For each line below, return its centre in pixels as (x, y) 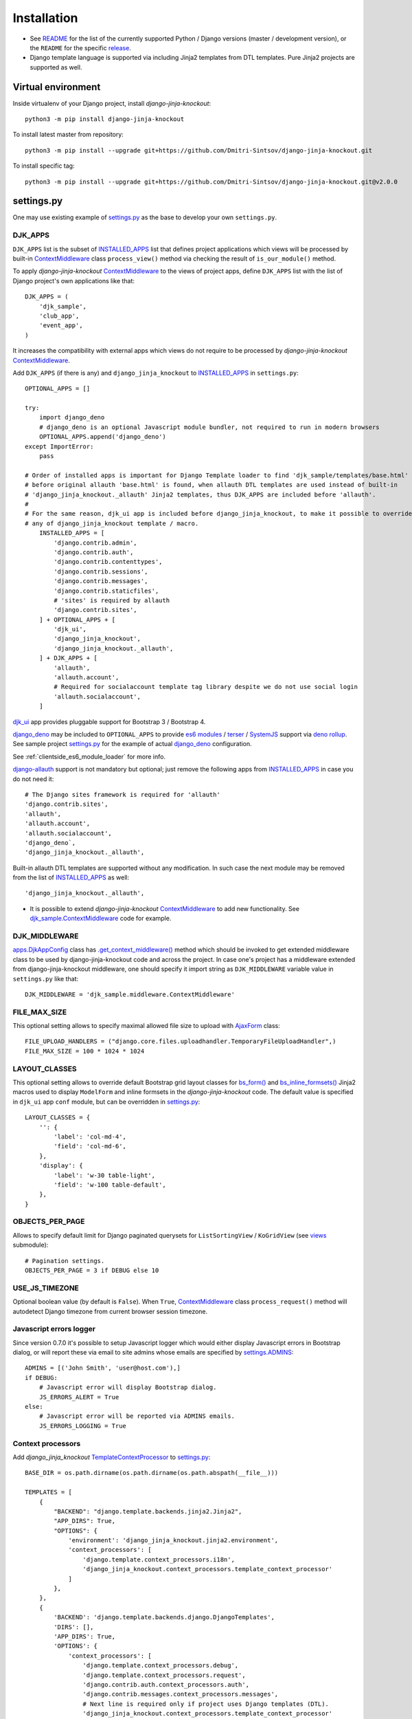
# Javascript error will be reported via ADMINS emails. (137, 1416)
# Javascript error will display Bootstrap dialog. (128, 1388)
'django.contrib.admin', (95, 543)
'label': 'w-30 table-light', (105, 1175)
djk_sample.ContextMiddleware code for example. (101, 919)
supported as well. (56, 67)
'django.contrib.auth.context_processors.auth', (166, 1684)
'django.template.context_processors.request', (164, 1675)
